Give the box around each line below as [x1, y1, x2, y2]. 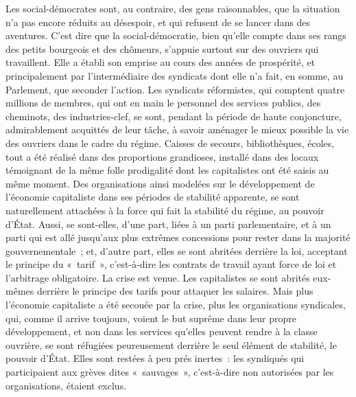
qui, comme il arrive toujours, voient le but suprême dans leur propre [5, 310, 297, 325]
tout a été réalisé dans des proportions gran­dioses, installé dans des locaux [5, 149, 319, 163]
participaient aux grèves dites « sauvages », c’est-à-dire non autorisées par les [5, 365, 334, 379]
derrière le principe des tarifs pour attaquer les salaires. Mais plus [36, 284, 313, 298]
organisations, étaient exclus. [5, 378, 127, 392]
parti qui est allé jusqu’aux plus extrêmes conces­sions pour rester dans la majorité [5, 230, 351, 245]
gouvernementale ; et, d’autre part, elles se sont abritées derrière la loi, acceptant [5, 243, 348, 258]
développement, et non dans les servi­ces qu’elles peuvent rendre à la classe [5, 324, 318, 339]
